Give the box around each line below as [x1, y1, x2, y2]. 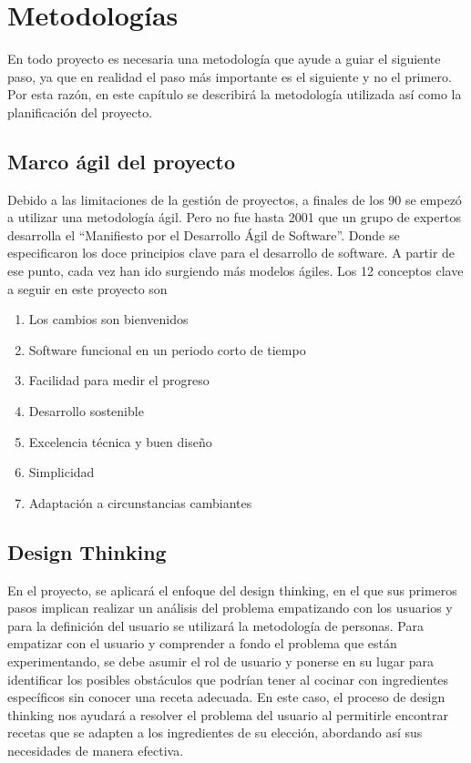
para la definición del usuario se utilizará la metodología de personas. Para [7, 615, 424, 635]
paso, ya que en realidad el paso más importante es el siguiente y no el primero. [7, 66, 452, 86]
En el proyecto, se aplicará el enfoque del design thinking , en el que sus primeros [7, 580, 457, 599]
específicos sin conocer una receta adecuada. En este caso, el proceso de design [7, 687, 445, 707]
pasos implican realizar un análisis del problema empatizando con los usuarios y [7, 598, 453, 617]
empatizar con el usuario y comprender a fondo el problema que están [7, 634, 397, 653]
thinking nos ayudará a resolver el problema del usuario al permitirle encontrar [7, 705, 449, 724]
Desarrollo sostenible [28, 402, 144, 421]
